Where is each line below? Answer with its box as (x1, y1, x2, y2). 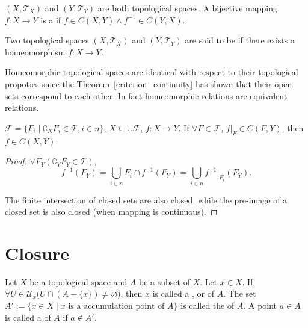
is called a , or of (152, 287, 215, 300)
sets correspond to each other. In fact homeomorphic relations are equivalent (5, 89, 288, 102)
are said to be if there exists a (185, 34, 295, 46)
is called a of (5, 311, 51, 323)
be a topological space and (29, 275, 128, 288)
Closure (5, 240, 69, 265)
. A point (243, 299, 277, 312)
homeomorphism (5, 45, 66, 58)
